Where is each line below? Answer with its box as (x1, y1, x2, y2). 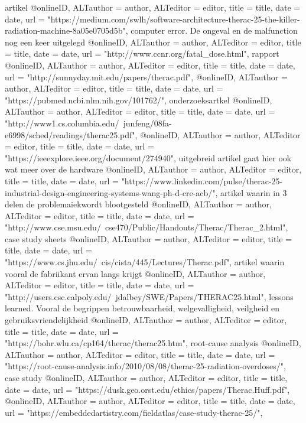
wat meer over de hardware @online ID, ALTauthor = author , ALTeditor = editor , (5, 163, 302, 175)
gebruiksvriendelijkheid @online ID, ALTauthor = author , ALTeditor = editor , (5, 314, 287, 326)
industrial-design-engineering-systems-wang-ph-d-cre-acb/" (5, 186, 216, 199)
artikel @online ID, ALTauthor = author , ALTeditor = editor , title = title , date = (5, 1, 301, 13)
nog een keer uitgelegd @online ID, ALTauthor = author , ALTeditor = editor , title (5, 35, 301, 48)
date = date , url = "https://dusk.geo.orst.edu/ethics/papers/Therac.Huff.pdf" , (5, 383, 290, 395)
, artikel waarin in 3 (215, 186, 287, 199)
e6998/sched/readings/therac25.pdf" (5, 128, 135, 141)
